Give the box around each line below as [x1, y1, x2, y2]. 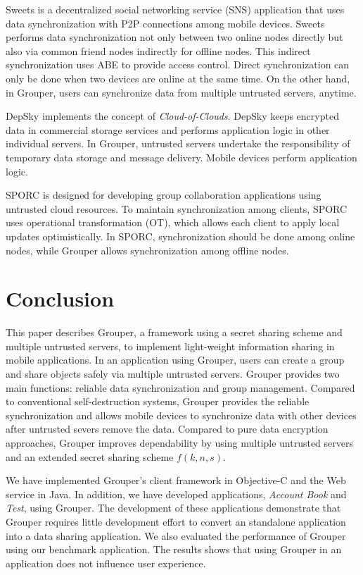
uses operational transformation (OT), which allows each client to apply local [6, 215, 340, 230]
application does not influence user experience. [6, 555, 206, 570]
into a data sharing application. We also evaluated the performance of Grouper [6, 528, 346, 543]
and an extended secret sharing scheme [6, 449, 174, 464]
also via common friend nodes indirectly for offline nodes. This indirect [6, 43, 311, 58]
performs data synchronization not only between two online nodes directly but [6, 30, 343, 44]
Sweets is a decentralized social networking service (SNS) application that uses [6, 2, 345, 16]
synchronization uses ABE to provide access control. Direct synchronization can [6, 57, 350, 72]
